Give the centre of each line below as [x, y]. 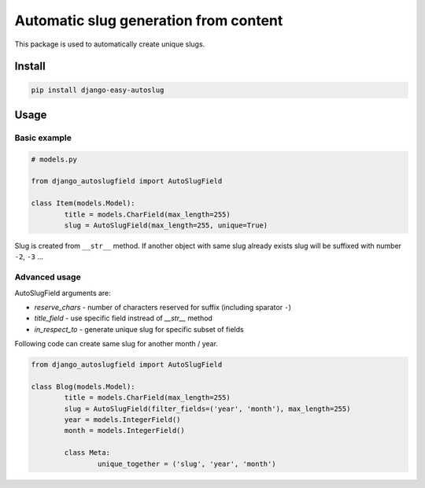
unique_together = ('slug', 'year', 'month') [187, 464]
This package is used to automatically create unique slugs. [110, 44]
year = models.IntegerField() [122, 420]
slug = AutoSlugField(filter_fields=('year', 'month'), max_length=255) [207, 409]
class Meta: [87, 453]
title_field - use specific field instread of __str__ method [123, 318]
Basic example [43, 138]
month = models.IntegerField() [124, 431]
